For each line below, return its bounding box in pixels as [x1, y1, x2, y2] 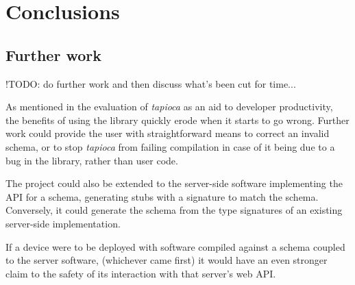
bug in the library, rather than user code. [5, 153, 178, 167]
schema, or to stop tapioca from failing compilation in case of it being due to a [5, 139, 335, 153]
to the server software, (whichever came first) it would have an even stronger [5, 253, 328, 267]
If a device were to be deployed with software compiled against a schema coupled [5, 239, 345, 253]
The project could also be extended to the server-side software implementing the [5, 176, 343, 190]
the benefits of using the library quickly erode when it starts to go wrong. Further [5, 112, 350, 127]
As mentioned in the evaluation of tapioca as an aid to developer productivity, [5, 99, 333, 114]
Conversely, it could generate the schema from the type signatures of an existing [5, 203, 343, 217]
